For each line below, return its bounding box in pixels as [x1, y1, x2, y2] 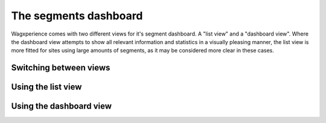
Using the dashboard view [11, 101, 112, 112]
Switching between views [11, 63, 110, 73]
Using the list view [11, 82, 82, 92]
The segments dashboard [11, 9, 143, 22]
